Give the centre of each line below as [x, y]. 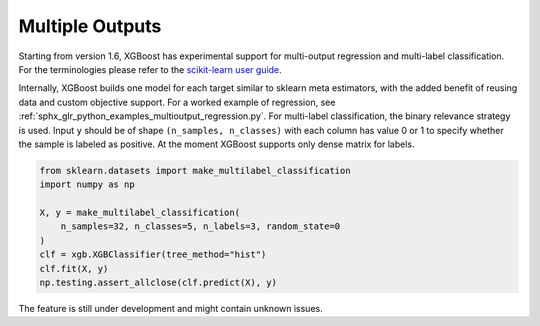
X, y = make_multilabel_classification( [139, 213]
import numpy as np [87, 184]
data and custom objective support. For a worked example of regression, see [177, 102]
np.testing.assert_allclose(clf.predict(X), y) [158, 282]
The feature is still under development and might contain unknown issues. [171, 308]
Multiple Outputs [90, 26]
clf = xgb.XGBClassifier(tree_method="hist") [153, 254]
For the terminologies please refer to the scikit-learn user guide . [150, 69]
